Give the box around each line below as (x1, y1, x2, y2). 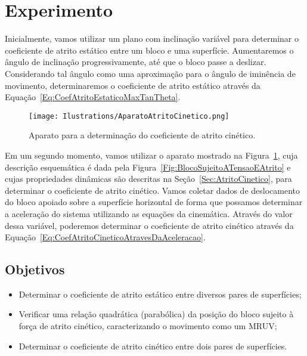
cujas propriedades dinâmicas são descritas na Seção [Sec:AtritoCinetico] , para (5, 172, 292, 185)
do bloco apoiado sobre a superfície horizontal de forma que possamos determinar (5, 196, 303, 208)
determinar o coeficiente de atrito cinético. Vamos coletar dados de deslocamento (5, 184, 300, 196)
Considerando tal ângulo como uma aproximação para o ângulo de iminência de (5, 67, 296, 79)
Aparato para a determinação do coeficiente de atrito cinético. (29, 129, 256, 141)
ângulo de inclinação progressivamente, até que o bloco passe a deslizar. (5, 55, 266, 68)
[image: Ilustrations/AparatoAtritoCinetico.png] (29, 112, 230, 120)
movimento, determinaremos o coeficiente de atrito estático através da (5, 79, 261, 91)
